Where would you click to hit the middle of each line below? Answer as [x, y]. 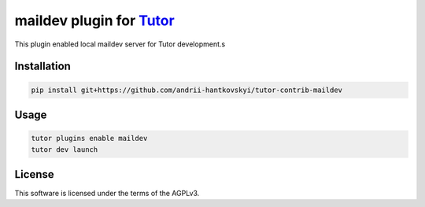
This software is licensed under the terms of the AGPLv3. [107, 194]
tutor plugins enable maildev [89, 139]
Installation [42, 67]
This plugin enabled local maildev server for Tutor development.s [120, 44]
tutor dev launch [65, 149]
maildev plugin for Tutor [94, 20]
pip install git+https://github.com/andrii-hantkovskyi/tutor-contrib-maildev [187, 90]
